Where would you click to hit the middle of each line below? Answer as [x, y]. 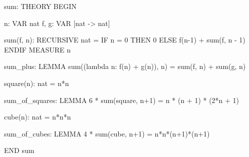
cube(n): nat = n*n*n [38, 117]
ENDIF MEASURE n [38, 49]
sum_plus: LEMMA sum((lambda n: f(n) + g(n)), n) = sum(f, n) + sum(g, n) [125, 66]
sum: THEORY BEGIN [40, 6]
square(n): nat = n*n [37, 83]
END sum [19, 150]
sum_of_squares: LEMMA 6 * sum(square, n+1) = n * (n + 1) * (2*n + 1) [122, 100]
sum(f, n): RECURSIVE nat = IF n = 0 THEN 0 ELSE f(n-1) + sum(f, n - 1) [125, 40]
